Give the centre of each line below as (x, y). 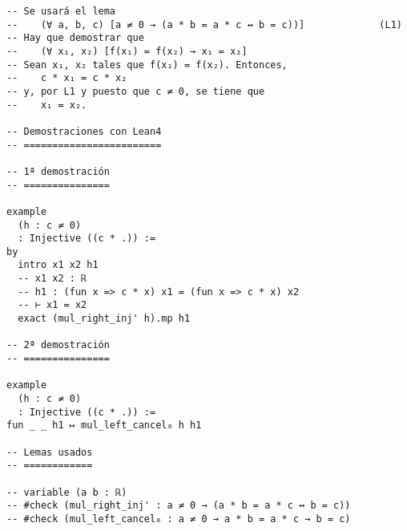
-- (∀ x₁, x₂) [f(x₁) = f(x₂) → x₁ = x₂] (127, 51)
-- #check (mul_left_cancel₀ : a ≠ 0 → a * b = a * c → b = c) (179, 519)
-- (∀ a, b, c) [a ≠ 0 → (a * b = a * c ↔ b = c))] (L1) (204, 24)
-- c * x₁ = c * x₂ (67, 78)
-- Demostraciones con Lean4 (84, 131)
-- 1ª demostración (58, 171)
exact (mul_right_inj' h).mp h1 (104, 319)
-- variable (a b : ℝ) (67, 492)
